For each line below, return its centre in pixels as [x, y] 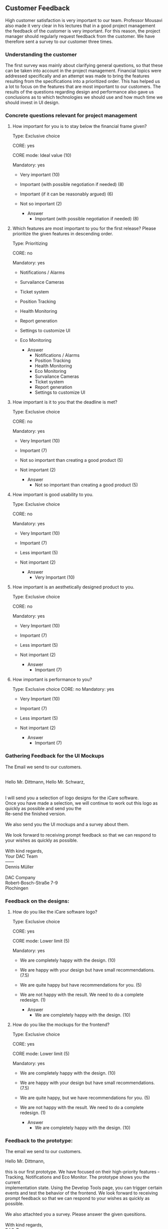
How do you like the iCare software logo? [55, 912]
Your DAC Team [21, 856]
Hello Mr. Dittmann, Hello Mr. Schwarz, [45, 782]
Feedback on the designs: [37, 901]
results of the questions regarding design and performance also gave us [79, 92]
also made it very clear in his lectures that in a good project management [80, 25]
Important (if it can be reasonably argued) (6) [66, 194]
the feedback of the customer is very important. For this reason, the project [83, 31]
